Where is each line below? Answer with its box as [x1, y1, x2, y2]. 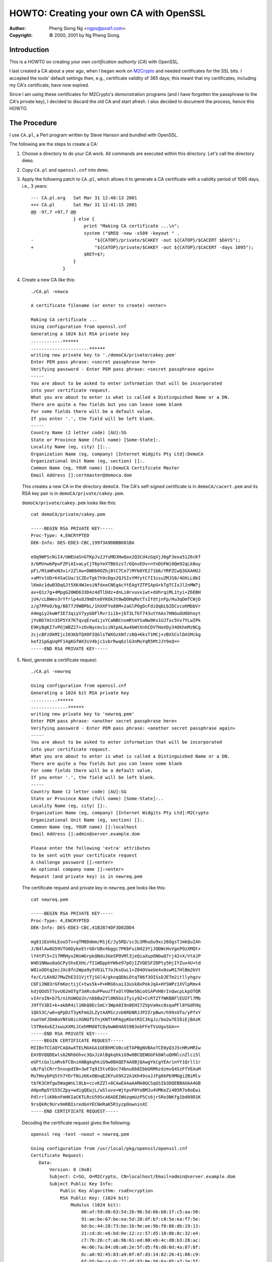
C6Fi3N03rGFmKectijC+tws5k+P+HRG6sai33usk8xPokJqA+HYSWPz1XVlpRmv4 [31, 981, 201, 987]
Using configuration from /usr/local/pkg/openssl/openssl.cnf [31, 1145, 188, 1151]
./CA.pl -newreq [31, 669, 71, 674]
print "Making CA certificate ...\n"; [84, 223, 180, 229]
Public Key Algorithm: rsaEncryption [59, 1188, 153, 1194]
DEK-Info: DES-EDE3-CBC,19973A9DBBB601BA [31, 540, 134, 545]
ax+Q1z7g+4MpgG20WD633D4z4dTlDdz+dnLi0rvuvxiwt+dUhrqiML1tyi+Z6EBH [31, 589, 201, 595]
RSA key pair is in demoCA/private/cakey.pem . [22, 490, 124, 497]
